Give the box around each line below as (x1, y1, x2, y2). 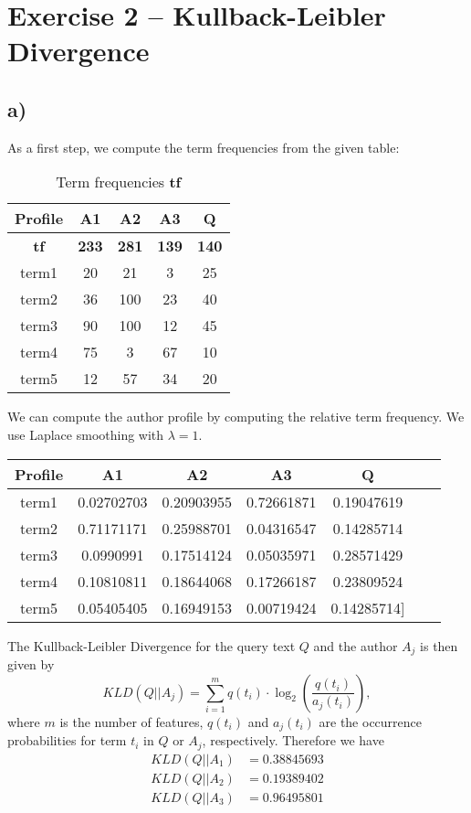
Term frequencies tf (56, 171, 182, 193)
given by (7, 655, 55, 673)
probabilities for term (7, 731, 127, 750)
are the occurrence (319, 711, 423, 731)
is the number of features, (59, 711, 204, 731)
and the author (313, 636, 398, 655)
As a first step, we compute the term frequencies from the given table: (7, 137, 400, 156)
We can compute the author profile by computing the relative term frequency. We (7, 407, 465, 426)
